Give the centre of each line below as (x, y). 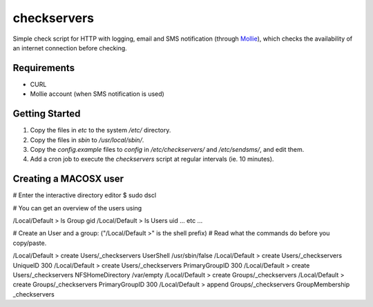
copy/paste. (30, 243)
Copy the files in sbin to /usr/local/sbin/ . (87, 140)
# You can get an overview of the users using (77, 208)
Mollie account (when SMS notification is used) (97, 94)
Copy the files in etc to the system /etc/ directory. (101, 130)
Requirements (44, 68)
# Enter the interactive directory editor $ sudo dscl (85, 195)
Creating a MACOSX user (68, 179)
